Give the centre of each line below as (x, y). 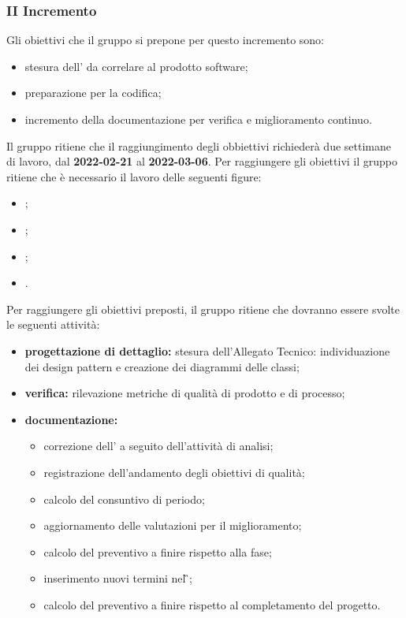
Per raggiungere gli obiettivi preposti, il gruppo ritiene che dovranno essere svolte (203, 309)
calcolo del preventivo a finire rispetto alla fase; (158, 551)
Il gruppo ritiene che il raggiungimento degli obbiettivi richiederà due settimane (199, 145)
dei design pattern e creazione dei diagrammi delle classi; (162, 366)
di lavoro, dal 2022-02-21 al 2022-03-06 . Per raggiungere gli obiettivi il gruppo (202, 161)
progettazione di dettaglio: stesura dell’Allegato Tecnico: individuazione (207, 350)
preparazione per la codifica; (93, 93)
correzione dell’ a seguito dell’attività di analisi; (158, 446)
